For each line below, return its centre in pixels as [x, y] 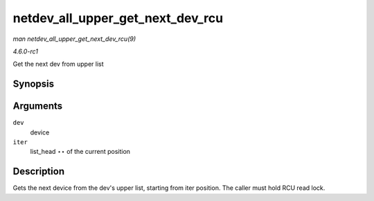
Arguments [38, 106]
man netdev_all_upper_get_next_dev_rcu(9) [74, 39]
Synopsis [34, 84]
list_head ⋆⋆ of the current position [80, 152]
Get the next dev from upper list [58, 64]
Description [39, 172]
